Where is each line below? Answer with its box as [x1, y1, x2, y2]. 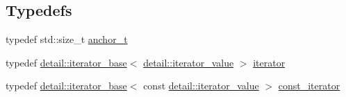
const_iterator [278, 78, 340, 93]
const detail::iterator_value [143, 78, 259, 93]
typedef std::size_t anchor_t [6, 32, 128, 46]
